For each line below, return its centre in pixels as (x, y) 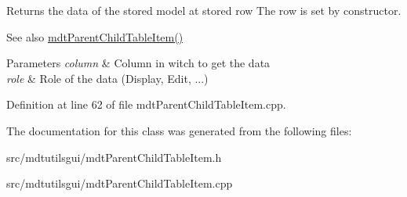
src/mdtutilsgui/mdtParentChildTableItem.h (114, 157)
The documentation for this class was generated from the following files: (179, 130)
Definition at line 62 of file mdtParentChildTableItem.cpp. (146, 104)
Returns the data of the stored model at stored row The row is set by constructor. (204, 10)
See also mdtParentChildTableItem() (95, 36)
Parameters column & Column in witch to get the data (138, 63)
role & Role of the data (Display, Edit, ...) (107, 78)
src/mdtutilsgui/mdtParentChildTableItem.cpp (120, 183)
